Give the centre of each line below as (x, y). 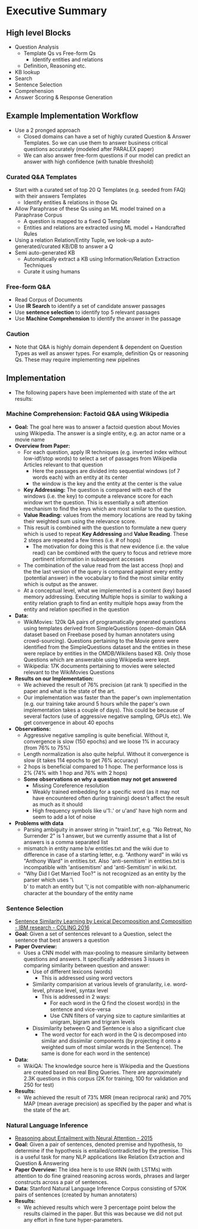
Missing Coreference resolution (71, 785)
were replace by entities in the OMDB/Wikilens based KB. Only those (107, 653)
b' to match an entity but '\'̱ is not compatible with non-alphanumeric (107, 886)
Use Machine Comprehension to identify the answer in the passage (98, 318)
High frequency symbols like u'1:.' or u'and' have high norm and (110, 810)
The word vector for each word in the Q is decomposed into (114, 1035)
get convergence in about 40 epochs (69, 722)
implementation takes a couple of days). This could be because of (104, 710)
